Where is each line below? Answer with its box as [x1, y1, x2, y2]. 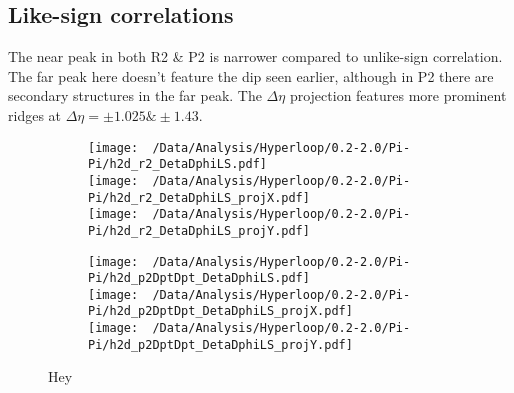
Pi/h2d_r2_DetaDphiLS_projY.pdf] [88, 223, 310, 238]
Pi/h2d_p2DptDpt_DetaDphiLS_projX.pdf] [88, 304, 353, 319]
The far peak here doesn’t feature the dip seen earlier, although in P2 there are [8, 65, 494, 86]
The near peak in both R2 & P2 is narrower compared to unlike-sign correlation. [8, 46, 503, 67]
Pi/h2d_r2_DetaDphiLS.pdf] [88, 157, 267, 172]
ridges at [8, 104, 62, 125]
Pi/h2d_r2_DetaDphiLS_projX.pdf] [88, 190, 310, 205]
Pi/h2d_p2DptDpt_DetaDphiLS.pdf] [88, 271, 310, 286]
